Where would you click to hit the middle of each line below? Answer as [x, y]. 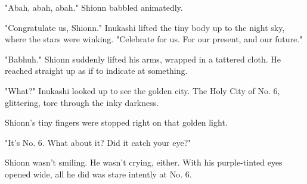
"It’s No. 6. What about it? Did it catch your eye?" [98, 142]
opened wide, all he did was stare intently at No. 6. [98, 174]
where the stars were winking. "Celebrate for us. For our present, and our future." [154, 39]
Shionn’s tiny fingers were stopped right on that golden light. [116, 122]
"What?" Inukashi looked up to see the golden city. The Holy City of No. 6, [142, 90]
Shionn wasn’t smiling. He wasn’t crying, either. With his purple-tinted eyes [144, 162]
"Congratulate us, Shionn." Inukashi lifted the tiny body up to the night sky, [145, 27]
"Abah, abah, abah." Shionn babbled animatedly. [94, 7]
